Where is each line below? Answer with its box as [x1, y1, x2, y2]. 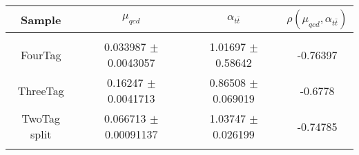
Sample [21, 11, 61, 28]
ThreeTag [17, 82, 64, 99]
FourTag [20, 46, 61, 63]
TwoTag [21, 110, 60, 126]
